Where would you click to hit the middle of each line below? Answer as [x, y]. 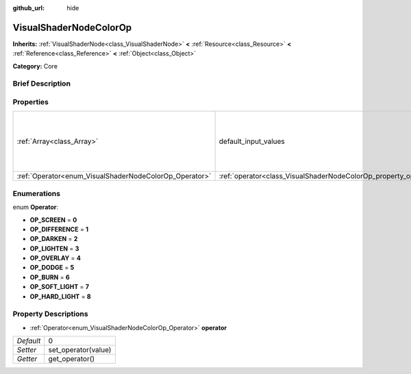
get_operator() [72, 359]
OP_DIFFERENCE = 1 [59, 229]
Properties [31, 102]
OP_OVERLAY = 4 [55, 258]
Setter [27, 350]
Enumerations [37, 193]
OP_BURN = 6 [50, 277]
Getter [27, 359]
